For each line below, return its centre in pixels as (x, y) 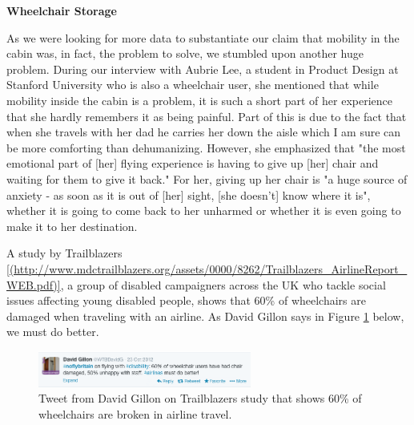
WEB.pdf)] (34, 284)
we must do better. (53, 332)
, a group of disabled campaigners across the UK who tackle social (223, 284)
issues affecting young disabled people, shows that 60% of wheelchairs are (186, 300)
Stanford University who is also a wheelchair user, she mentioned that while (193, 85)
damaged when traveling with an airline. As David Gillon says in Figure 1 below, (205, 316)
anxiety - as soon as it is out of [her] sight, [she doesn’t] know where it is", (189, 194)
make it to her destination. (72, 226)
